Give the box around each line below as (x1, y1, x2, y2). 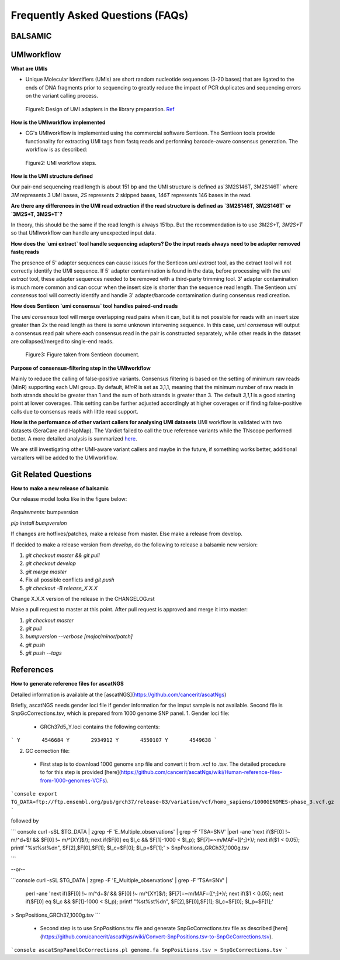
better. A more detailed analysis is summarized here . (11, 435, 137, 442)
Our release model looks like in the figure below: (11, 496, 127, 503)
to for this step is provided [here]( (40, 769, 121, 776)
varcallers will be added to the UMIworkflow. (11, 454, 118, 461)
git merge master (25, 568, 67, 575)
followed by (11, 817, 39, 824)
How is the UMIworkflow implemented (11, 119, 106, 126)
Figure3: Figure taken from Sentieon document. (25, 351, 140, 358)
